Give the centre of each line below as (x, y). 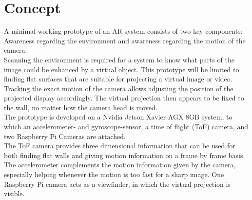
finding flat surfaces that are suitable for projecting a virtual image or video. (118, 79)
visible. (14, 193)
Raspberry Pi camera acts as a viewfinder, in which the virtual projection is (117, 184)
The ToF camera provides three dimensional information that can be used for (120, 146)
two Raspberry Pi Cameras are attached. (65, 136)
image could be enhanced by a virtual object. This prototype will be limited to (122, 69)
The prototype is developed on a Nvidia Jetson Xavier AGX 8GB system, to (118, 117)
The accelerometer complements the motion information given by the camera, (120, 165)
